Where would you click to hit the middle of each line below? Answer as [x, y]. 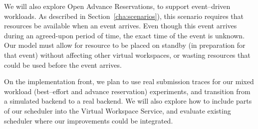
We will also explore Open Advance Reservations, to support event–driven [117, 6]
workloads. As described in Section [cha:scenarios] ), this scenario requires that [124, 16]
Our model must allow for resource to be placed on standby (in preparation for [125, 45]
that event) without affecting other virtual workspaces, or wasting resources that [127, 55]
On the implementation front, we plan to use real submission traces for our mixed [129, 81]
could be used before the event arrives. [63, 64]
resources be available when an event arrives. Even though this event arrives [121, 26]
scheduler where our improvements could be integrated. [89, 120]
